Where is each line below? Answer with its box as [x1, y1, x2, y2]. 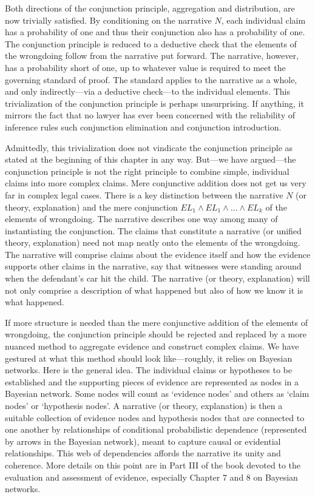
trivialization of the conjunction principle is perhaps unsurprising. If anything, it [5, 96, 304, 109]
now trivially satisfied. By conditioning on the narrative [5, 13, 212, 26]
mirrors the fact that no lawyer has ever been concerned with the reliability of [5, 109, 295, 121]
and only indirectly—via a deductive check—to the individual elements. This [5, 85, 290, 98]
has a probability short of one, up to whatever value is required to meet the [5, 61, 286, 73]
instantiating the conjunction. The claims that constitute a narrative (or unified [5, 224, 302, 237]
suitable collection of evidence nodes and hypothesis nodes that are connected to [5, 411, 305, 424]
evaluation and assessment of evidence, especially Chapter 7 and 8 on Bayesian [5, 470, 298, 483]
